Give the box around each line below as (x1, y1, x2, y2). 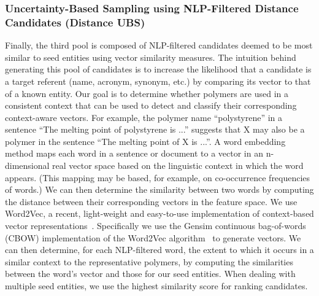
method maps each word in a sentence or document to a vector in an (5, 147, 263, 160)
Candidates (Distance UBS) (5, 14, 145, 29)
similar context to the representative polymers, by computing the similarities (5, 255, 293, 268)
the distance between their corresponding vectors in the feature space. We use (5, 195, 298, 208)
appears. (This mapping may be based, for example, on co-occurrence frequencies (5, 171, 310, 184)
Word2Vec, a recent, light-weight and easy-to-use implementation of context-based (5, 207, 314, 220)
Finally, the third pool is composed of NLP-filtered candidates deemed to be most (5, 39, 313, 52)
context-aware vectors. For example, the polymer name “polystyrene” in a (5, 111, 283, 123)
